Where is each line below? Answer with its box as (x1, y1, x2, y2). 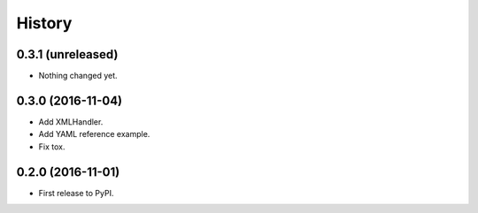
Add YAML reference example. (38, 129, 150, 140)
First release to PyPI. (38, 187, 114, 198)
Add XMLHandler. (38, 116, 104, 127)
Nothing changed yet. (38, 71, 119, 81)
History (16, 13, 73, 33)
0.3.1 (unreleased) (16, 47, 119, 62)
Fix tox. (38, 141, 66, 152)
